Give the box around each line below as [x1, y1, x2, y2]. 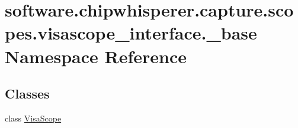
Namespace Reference [5, 44, 187, 68]
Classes [5, 84, 50, 103]
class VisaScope [5, 111, 62, 124]
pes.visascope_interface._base [5, 21, 257, 45]
